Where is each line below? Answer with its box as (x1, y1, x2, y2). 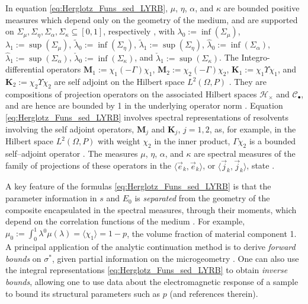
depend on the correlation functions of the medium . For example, (5, 215, 245, 227)
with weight (98, 135, 140, 147)
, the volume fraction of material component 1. (127, 227, 297, 239)
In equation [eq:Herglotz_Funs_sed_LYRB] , (5, 2, 168, 14)
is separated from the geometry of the (134, 192, 270, 204)
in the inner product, (154, 135, 230, 147)
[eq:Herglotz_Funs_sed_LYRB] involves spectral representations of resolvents (5, 111, 288, 123)
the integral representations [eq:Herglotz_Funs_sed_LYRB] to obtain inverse (5, 264, 288, 276)
